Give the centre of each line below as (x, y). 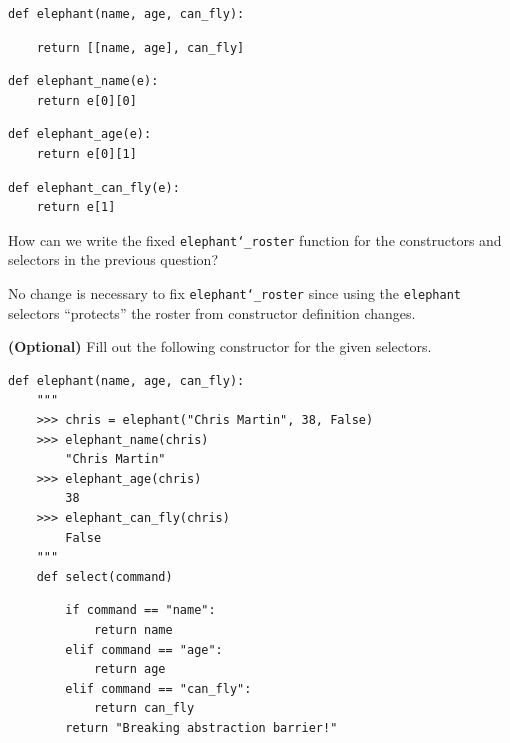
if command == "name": (140, 610)
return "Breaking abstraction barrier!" (201, 727)
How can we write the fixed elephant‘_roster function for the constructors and (255, 239)
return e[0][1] (86, 153)
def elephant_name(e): (83, 81)
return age (129, 669)
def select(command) (104, 576)
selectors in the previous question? (113, 259)
